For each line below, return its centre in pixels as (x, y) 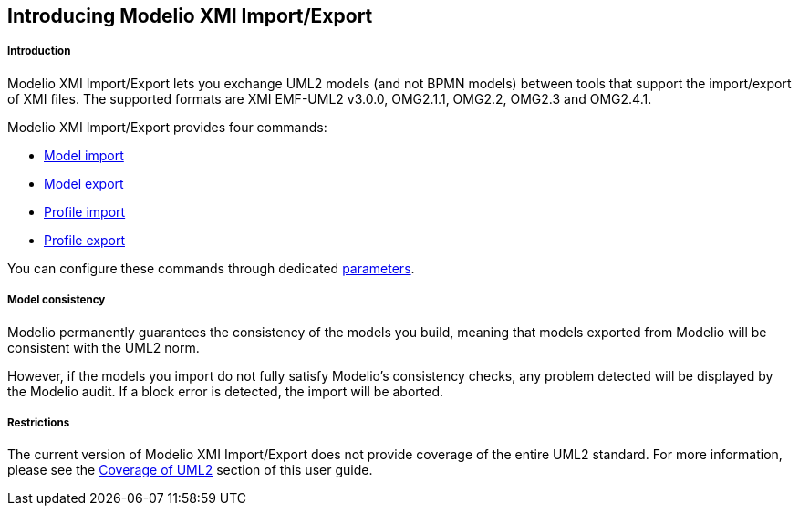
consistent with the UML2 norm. (104, 347)
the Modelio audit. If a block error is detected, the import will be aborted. (226, 391)
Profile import (85, 211)
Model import (84, 155)
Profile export (84, 240)
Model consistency (57, 300)
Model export (84, 183)
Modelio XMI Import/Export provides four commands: (167, 127)
